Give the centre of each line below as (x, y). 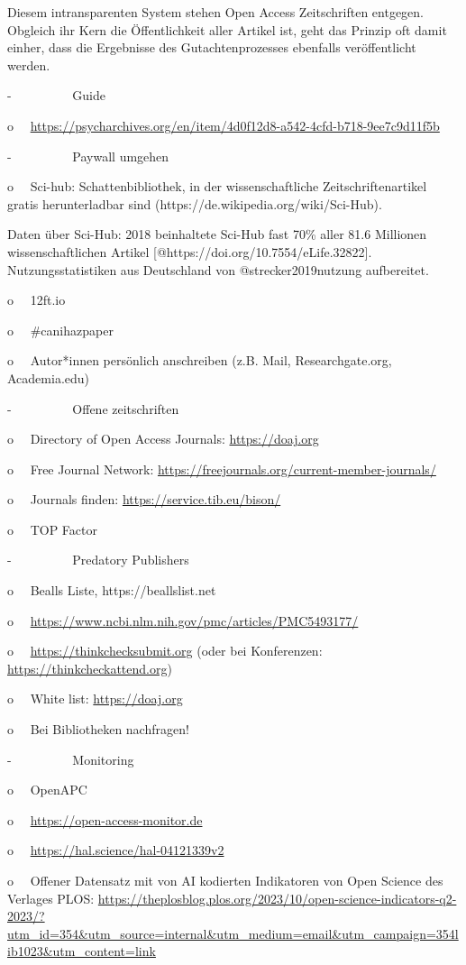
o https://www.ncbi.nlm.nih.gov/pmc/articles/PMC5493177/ (183, 620)
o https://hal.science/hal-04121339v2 (116, 850)
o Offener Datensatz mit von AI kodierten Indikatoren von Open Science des (225, 880)
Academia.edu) (48, 377)
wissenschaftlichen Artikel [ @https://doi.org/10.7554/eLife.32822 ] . (190, 251)
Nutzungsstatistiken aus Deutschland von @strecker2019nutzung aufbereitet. (218, 269)
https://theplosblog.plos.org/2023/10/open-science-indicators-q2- (277, 898)
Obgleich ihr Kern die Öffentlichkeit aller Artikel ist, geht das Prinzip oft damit (227, 29)
